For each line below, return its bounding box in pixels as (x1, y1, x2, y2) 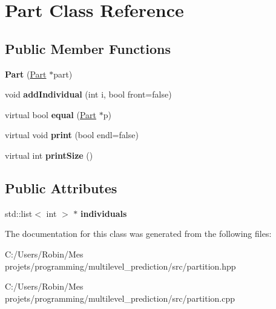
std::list (5, 207, 33, 219)
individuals (80, 207, 127, 219)
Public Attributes (5, 178, 117, 197)
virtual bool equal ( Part (5, 108, 96, 121)
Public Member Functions (5, 39, 171, 58)
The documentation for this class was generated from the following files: (5, 227, 272, 240)
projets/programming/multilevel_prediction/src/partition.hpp (5, 259, 236, 272)
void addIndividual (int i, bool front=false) (5, 88, 172, 101)
